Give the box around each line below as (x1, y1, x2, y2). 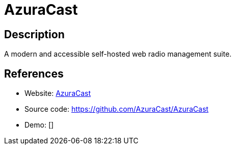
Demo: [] (24, 120, 54, 130)
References (4, 67, 64, 80)
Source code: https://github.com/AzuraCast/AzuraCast (24, 105, 208, 114)
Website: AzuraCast (24, 89, 91, 98)
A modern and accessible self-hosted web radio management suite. (4, 49, 232, 59)
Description (4, 28, 65, 41)
